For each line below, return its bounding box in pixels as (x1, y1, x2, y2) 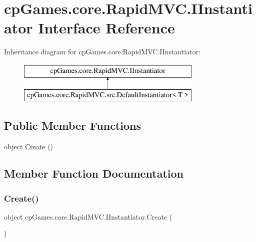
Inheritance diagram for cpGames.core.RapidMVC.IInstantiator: (4, 46, 201, 57)
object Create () (4, 141, 53, 152)
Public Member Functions (4, 118, 141, 133)
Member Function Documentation (4, 166, 184, 181)
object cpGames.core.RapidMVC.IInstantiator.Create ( (4, 211, 172, 222)
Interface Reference (38, 17, 175, 38)
